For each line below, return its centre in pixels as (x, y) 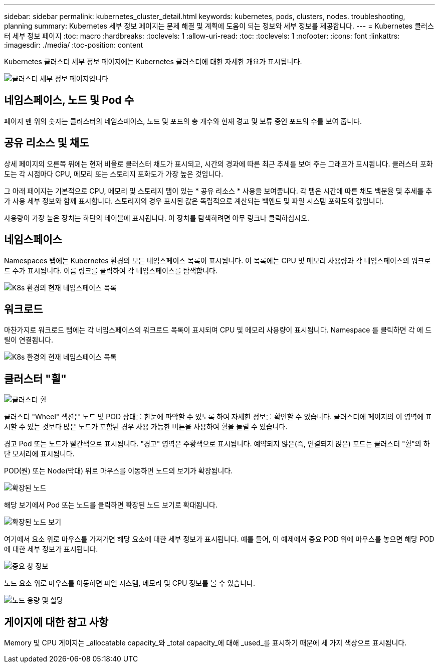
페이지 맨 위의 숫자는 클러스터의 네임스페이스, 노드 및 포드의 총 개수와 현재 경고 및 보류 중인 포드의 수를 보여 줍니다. (183, 121)
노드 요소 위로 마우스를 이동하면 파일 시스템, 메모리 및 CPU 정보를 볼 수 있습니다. (130, 583)
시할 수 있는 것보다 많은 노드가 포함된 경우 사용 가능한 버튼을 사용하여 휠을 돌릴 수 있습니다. (146, 427)
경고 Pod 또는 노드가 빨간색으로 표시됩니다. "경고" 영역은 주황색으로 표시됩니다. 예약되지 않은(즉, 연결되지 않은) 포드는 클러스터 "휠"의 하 (217, 444)
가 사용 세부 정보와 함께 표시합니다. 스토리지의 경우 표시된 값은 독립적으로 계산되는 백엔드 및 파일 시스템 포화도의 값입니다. (194, 201)
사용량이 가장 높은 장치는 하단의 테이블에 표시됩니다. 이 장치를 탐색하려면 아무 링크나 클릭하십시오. (157, 218)
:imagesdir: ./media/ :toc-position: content (73, 45)
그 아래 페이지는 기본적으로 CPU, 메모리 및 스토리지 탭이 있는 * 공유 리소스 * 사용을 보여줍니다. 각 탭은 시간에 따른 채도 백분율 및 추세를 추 (218, 191)
